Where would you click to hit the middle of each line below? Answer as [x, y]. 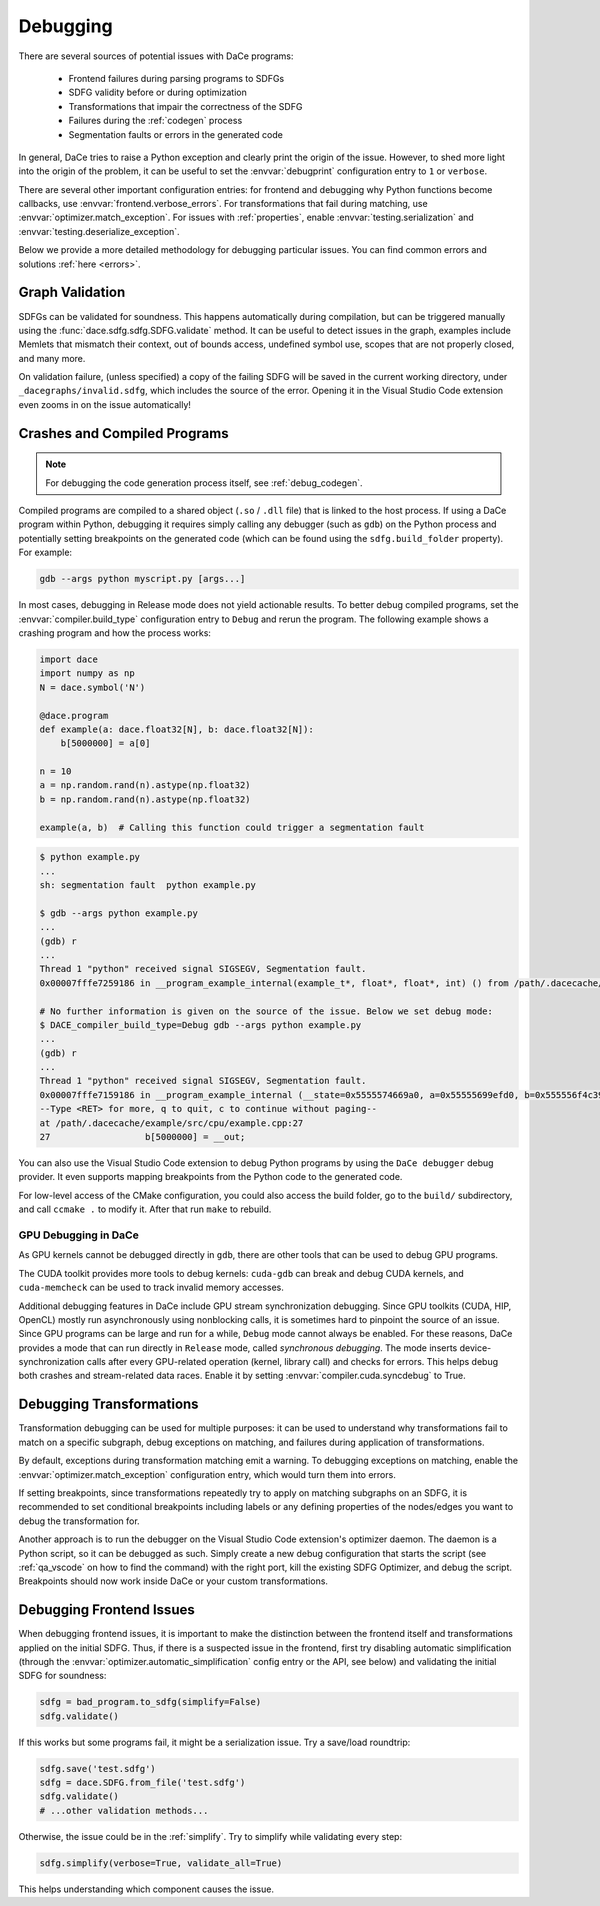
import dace [69, 659]
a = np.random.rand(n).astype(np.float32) [145, 785]
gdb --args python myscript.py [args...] [142, 579]
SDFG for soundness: [62, 1676]
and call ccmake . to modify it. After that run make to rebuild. [145, 1209]
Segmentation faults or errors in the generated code [176, 134]
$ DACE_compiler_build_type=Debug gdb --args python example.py [200, 1024]
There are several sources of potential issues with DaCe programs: [156, 56]
